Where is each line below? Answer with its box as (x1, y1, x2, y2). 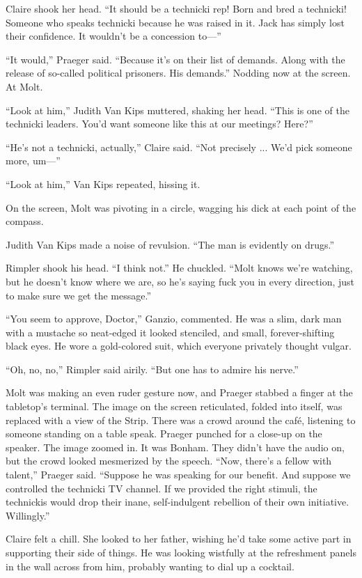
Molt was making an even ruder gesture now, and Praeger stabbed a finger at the (6, 385, 353, 400)
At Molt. (6, 79, 43, 93)
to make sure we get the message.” (6, 288, 152, 302)
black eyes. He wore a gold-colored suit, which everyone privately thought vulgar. (6, 338, 352, 353)
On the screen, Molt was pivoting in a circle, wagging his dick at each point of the (6, 200, 356, 214)
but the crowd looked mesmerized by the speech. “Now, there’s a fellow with (6, 453, 332, 468)
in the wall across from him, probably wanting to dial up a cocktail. (6, 559, 294, 573)
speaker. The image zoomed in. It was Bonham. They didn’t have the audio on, (6, 439, 345, 454)
